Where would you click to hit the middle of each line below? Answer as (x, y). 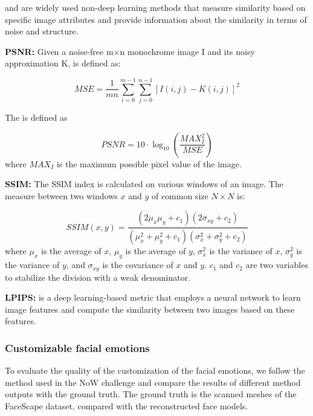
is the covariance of (138, 265)
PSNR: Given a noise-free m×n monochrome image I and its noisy (130, 51)
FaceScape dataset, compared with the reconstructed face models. (127, 405)
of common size (180, 195)
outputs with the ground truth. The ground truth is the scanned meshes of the (151, 394)
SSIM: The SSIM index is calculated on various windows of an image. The (144, 184)
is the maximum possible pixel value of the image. (149, 163)
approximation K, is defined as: (63, 63)
